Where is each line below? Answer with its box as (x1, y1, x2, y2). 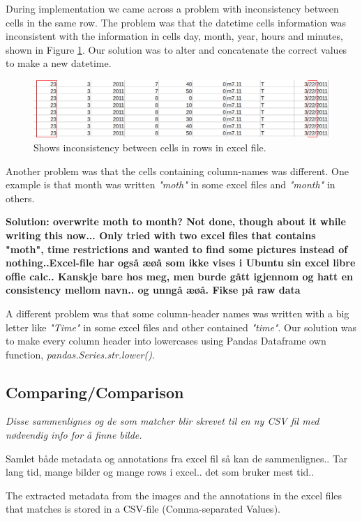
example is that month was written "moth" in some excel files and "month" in (6, 177, 335, 192)
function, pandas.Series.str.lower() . (6, 347, 155, 361)
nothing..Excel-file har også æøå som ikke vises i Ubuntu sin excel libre (6, 255, 356, 270)
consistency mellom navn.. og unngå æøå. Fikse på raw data (6, 282, 301, 297)
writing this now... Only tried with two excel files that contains (6, 227, 316, 242)
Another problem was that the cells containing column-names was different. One (6, 163, 349, 178)
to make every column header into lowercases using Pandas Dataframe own (6, 333, 326, 348)
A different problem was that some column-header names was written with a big (6, 305, 349, 320)
